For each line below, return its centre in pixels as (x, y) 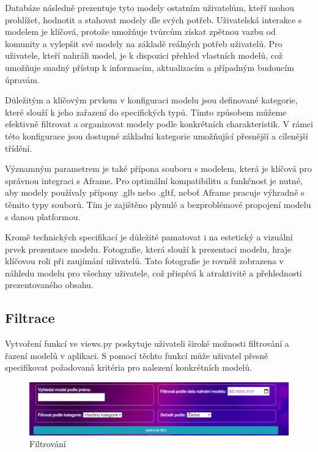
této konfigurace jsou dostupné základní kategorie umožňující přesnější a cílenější (157, 135)
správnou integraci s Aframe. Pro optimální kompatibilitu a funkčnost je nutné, (154, 180)
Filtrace (30, 318)
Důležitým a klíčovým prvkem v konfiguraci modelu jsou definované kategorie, (151, 100)
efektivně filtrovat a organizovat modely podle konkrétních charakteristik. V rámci (159, 124)
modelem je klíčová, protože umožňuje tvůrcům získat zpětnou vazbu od (140, 31)
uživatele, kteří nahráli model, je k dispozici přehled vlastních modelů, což (144, 55)
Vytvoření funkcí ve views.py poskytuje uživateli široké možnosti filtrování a (147, 343)
